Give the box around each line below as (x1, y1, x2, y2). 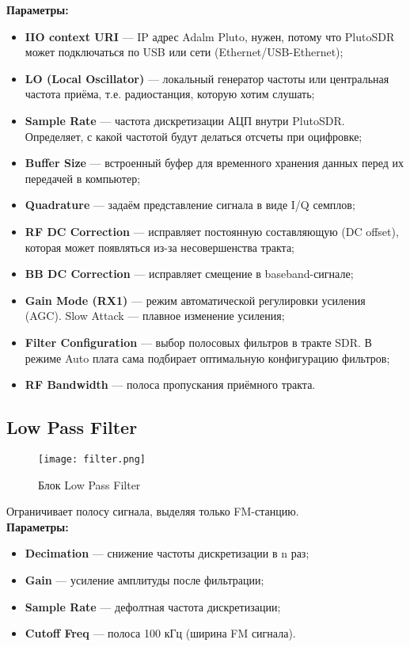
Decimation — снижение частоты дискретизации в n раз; (25, 545, 309, 561)
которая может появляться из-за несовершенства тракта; (25, 238, 295, 255)
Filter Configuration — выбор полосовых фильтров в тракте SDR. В (25, 333, 372, 350)
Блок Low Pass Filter (38, 476, 141, 493)
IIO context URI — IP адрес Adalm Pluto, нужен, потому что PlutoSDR (25, 28, 395, 44)
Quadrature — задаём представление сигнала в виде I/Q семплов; (25, 196, 355, 213)
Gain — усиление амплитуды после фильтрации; (25, 571, 264, 588)
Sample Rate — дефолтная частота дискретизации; (25, 598, 281, 615)
